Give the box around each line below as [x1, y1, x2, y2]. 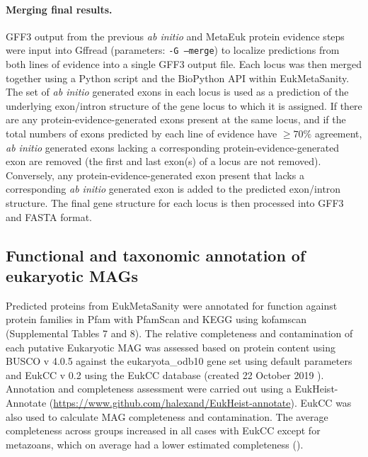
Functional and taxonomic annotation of [6, 244, 306, 266]
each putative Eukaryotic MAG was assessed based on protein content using [6, 339, 335, 354]
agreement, [314, 126, 362, 141]
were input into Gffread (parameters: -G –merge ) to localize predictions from [6, 43, 340, 57]
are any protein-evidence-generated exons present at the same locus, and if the [6, 112, 346, 127]
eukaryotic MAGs [6, 264, 138, 286]
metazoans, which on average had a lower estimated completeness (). [6, 436, 304, 451]
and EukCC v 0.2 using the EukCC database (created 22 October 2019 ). [6, 367, 324, 382]
